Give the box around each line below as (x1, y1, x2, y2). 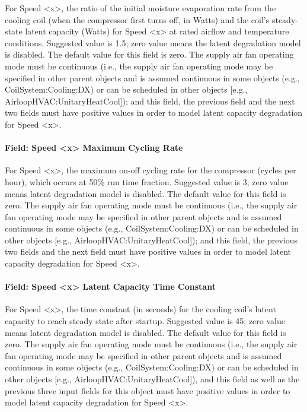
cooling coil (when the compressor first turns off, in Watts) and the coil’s (5, 13, 270, 26)
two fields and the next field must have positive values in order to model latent (5, 245, 291, 258)
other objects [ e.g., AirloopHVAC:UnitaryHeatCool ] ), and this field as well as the (5, 373, 300, 385)
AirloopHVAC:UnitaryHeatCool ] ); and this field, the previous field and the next (5, 94, 295, 107)
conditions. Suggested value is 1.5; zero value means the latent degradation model (5, 36, 301, 49)
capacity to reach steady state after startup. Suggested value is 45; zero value (5, 315, 285, 327)
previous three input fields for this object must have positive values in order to (5, 384, 290, 397)
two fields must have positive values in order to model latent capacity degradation (5, 106, 303, 119)
